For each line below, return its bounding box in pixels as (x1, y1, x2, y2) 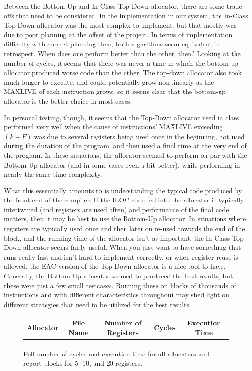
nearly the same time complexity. (4, 169, 102, 179)
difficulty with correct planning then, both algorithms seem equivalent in (4, 39, 220, 49)
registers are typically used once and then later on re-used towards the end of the (4, 223, 245, 233)
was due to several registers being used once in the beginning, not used (34, 131, 245, 141)
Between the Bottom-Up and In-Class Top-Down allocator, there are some (4, 1, 225, 11)
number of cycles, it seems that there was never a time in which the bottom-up (4, 58, 239, 68)
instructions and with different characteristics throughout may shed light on (4, 290, 229, 300)
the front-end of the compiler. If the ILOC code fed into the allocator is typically (4, 195, 244, 205)
